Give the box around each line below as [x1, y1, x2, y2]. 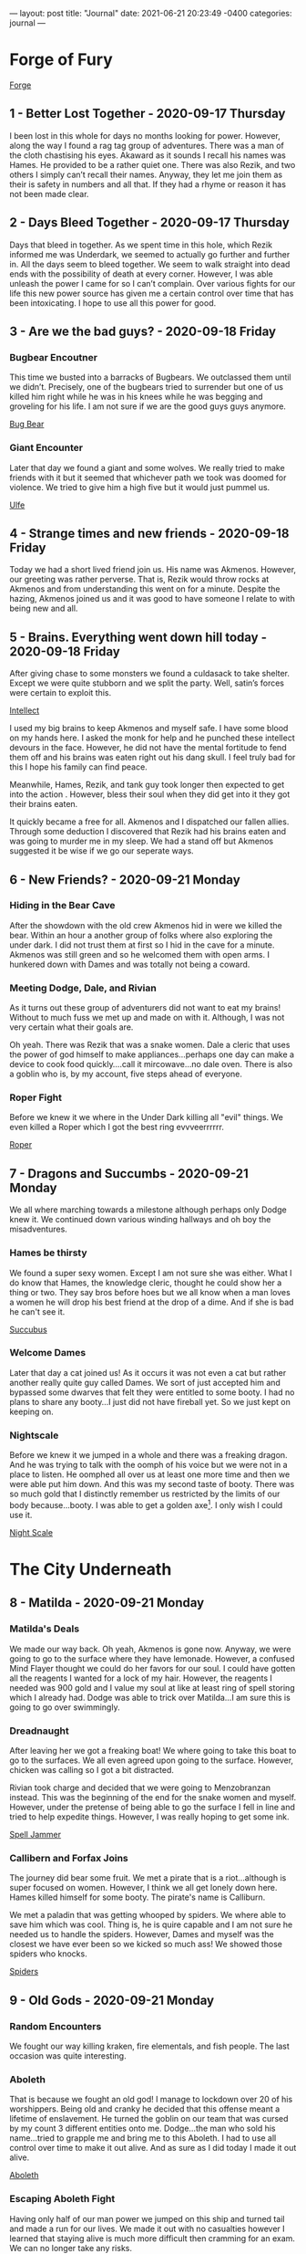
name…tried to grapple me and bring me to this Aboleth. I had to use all [9, 2133, 277, 2144]
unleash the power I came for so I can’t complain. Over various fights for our [9, 278, 296, 288]
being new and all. [9, 603, 78, 614]
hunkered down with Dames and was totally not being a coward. [9, 959, 250, 970]
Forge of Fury [9, 49, 114, 70]
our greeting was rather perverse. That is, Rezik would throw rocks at [9, 574, 270, 585]
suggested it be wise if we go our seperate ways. [9, 845, 194, 856]
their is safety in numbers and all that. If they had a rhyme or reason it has [9, 178, 287, 190]
